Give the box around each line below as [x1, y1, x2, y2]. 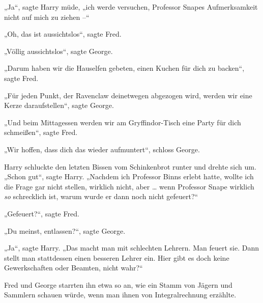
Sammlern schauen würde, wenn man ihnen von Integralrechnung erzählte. [4, 289, 237, 300]
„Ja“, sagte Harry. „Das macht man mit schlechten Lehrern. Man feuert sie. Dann [4, 242, 259, 253]
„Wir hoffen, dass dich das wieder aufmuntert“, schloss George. [4, 144, 200, 154]
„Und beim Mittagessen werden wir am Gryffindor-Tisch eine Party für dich [4, 117, 241, 127]
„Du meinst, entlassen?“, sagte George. [4, 225, 126, 236]
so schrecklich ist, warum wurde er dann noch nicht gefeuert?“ [4, 191, 198, 202]
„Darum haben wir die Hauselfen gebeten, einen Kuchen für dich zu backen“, [4, 63, 245, 73]
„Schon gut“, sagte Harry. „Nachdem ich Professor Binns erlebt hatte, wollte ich [4, 171, 254, 182]
